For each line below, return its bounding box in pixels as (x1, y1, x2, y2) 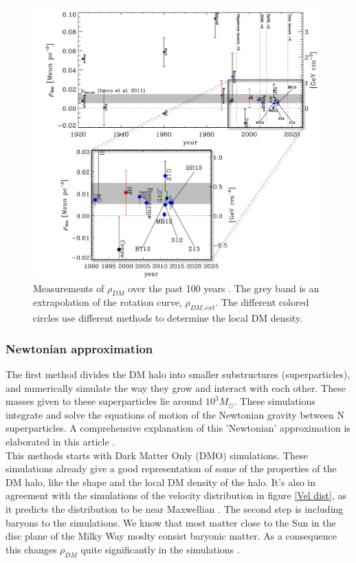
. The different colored (215, 295, 309, 309)
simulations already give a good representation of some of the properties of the (5, 461, 337, 476)
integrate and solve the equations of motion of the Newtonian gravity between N (5, 407, 344, 421)
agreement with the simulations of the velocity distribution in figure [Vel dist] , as (5, 488, 346, 503)
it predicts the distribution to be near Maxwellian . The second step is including (5, 502, 344, 516)
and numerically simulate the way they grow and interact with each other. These (5, 380, 346, 395)
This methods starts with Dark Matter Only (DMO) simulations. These (5, 448, 308, 462)
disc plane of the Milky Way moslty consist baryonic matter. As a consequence (5, 529, 337, 543)
